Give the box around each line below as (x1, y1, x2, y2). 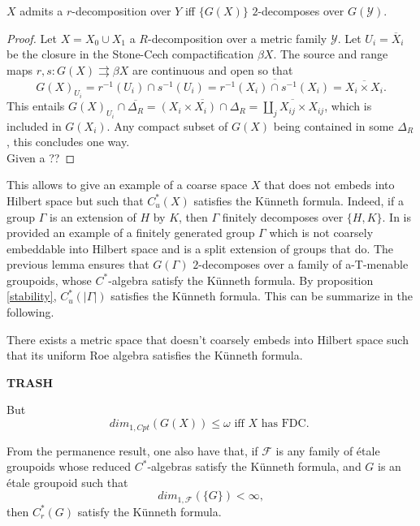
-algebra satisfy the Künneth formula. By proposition (108, 271, 374, 288)
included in (6, 117, 62, 134)
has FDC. (261, 418, 310, 430)
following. (6, 304, 54, 321)
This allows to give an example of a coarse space (6, 176, 248, 193)
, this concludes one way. (6, 133, 130, 150)
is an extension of (50, 208, 136, 225)
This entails (6, 97, 65, 114)
